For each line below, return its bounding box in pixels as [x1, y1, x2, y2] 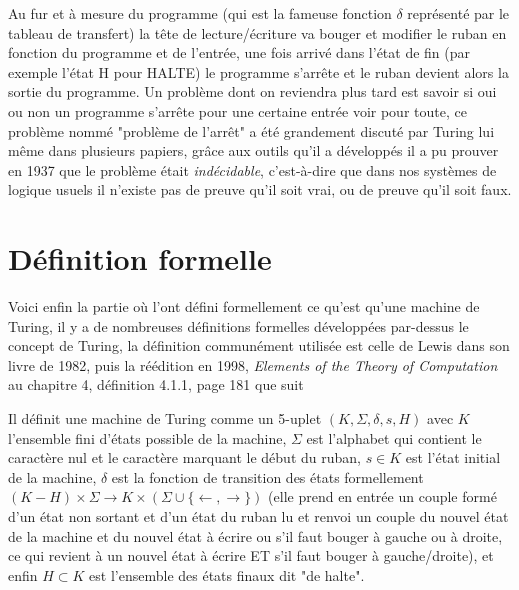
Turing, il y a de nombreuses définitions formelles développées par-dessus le [8, 315, 469, 336]
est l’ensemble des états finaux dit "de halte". [89, 564, 365, 585]
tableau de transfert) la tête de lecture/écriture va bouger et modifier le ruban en [8, 22, 507, 43]
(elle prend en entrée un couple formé [268, 486, 497, 507]
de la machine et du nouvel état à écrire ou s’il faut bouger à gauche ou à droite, [8, 525, 503, 546]
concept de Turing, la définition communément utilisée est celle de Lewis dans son [8, 335, 510, 356]
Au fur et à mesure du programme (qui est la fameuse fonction [8, 3, 392, 23]
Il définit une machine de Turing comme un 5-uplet [8, 408, 322, 429]
